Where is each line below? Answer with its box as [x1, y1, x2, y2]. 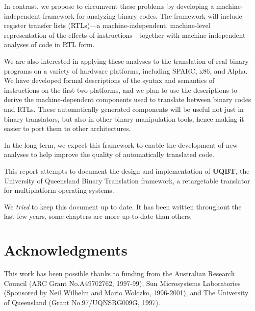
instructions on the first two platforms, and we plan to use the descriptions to [4, 84, 237, 95]
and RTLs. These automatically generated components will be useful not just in [4, 104, 244, 114]
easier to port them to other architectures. [4, 123, 131, 133]
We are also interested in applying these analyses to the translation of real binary [4, 55, 249, 66]
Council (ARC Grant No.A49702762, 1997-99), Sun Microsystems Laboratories [4, 278, 241, 288]
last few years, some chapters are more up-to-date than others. [4, 211, 192, 221]
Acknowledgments [4, 240, 127, 260]
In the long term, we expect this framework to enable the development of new [4, 139, 238, 150]
